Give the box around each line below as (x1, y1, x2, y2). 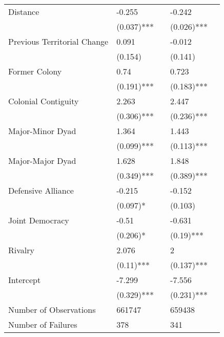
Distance (8, 6, 39, 17)
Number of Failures (8, 319, 77, 330)
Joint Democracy (8, 214, 69, 226)
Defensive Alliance (8, 184, 74, 196)
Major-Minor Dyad (8, 125, 76, 137)
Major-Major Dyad (8, 155, 76, 166)
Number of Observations (8, 304, 96, 315)
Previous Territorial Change (8, 35, 109, 47)
